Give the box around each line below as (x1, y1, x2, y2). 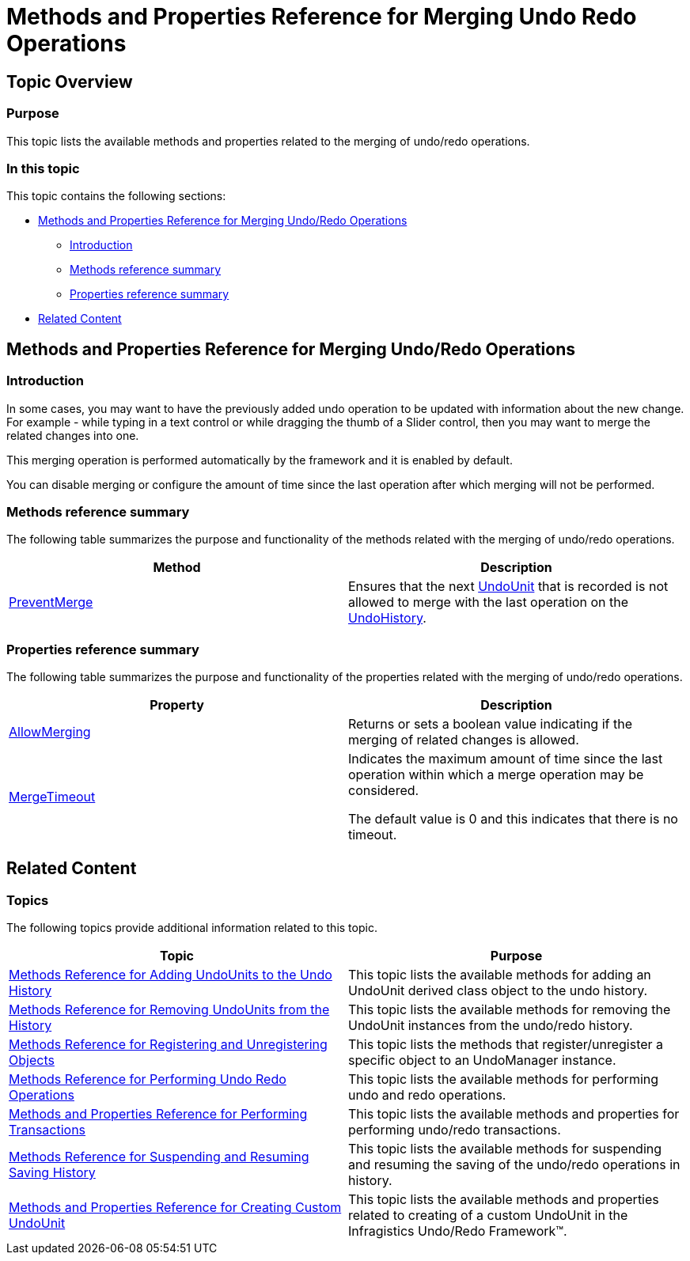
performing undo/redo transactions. (348, 1122, 561, 1138)
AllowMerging (9, 724, 91, 740)
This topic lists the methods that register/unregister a (348, 1036, 664, 1053)
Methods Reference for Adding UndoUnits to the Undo (9, 967, 332, 983)
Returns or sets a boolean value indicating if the (348, 716, 632, 733)
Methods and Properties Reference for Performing (9, 1106, 308, 1123)
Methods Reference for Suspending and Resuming (9, 1149, 309, 1165)
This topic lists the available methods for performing (348, 1071, 659, 1088)
